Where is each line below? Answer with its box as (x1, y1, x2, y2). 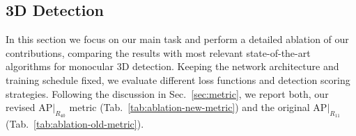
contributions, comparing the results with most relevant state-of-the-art (6, 45, 311, 60)
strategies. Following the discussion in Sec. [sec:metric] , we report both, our (6, 86, 329, 101)
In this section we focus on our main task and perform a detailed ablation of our (6, 32, 349, 46)
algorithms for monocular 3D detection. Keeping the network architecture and (6, 59, 339, 74)
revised (6, 100, 36, 114)
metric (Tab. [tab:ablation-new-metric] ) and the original (69, 100, 310, 114)
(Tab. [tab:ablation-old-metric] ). (6, 117, 144, 131)
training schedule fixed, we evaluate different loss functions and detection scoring (6, 72, 350, 87)
